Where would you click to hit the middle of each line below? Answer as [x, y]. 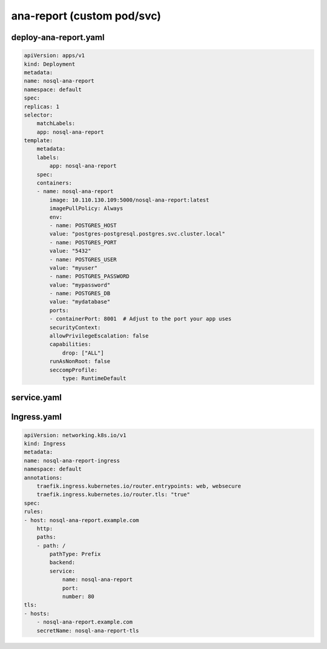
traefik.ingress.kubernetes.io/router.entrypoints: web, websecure [139, 486]
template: [38, 141]
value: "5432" [70, 251]
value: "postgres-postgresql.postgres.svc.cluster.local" [137, 234]
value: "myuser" [74, 268]
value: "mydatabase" [80, 302]
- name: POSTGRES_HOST [83, 225]
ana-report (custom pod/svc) [86, 16]
